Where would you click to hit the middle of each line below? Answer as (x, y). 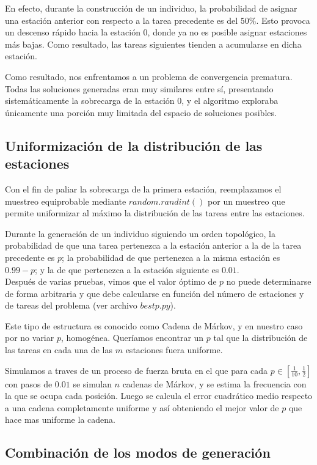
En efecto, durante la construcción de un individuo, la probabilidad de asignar (151, 8)
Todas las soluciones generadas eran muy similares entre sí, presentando (139, 88)
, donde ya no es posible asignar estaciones (227, 32)
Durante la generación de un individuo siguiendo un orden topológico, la (140, 233)
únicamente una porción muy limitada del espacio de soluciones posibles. (141, 112)
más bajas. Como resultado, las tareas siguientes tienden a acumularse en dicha (153, 44)
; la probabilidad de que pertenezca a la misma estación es (171, 257)
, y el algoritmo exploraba (230, 101)
